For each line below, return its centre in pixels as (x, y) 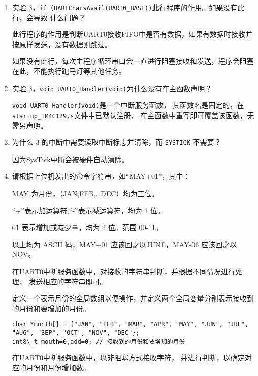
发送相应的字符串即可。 (68, 281)
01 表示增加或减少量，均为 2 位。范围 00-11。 (87, 227)
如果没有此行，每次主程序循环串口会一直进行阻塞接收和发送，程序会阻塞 (133, 61)
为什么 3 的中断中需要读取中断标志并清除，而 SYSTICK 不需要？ (117, 142)
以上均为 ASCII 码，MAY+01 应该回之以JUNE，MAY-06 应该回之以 (124, 244)
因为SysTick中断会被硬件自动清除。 (70, 159)
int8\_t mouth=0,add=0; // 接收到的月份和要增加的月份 (99, 341)
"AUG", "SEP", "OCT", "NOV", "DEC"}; (76, 333)
